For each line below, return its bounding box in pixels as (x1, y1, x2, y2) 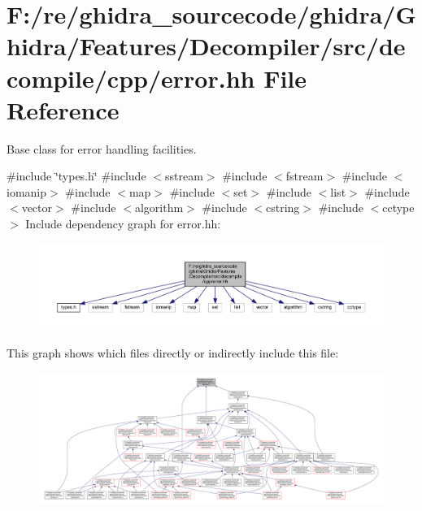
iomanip (7, 183, 47, 200)
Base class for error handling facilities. (7, 140, 197, 157)
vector (21, 199, 53, 216)
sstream (164, 167, 203, 184)
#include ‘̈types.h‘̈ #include (7, 167, 146, 184)
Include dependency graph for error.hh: (25, 215, 221, 232)
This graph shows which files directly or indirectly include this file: (7, 344, 339, 362)
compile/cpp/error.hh (7, 61, 255, 94)
